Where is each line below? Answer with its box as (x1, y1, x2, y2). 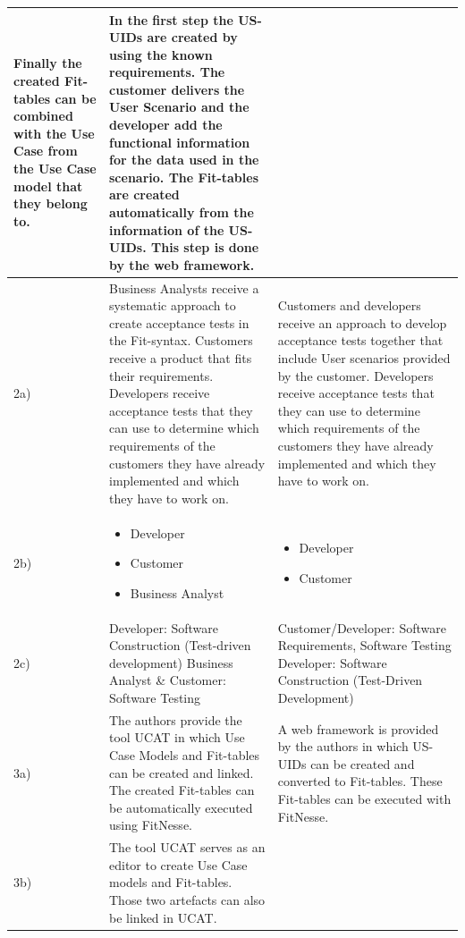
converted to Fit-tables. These (277, 772, 443, 790)
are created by (147, 28, 238, 46)
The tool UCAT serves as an (109, 838, 266, 857)
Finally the (13, 54, 82, 72)
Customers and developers (277, 296, 421, 315)
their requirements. (109, 366, 214, 384)
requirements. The (109, 63, 225, 81)
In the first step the (109, 10, 233, 29)
